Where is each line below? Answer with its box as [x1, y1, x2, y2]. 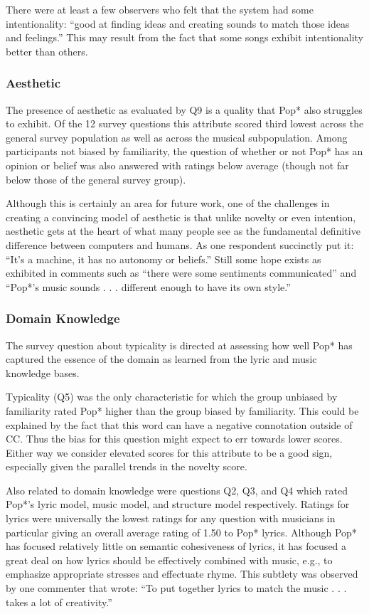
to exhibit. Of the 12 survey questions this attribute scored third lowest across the [6, 116, 364, 131]
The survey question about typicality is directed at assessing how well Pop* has [6, 337, 353, 352]
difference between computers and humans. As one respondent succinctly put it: [6, 237, 354, 252]
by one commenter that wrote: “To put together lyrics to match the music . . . [6, 581, 347, 596]
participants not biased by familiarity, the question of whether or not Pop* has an [6, 144, 363, 159]
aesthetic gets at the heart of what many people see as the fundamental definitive [6, 223, 360, 238]
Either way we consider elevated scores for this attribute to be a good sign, [6, 445, 333, 460]
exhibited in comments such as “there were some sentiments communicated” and [6, 265, 357, 280]
